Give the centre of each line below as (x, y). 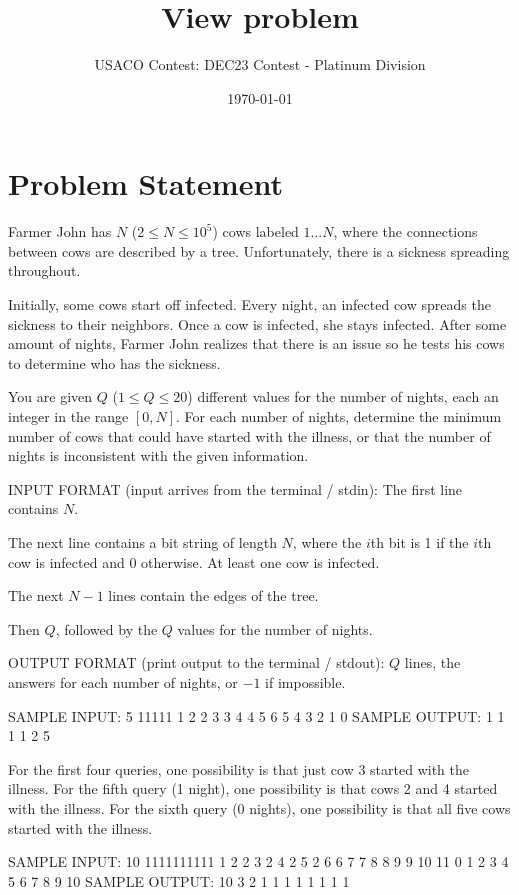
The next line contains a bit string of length (142, 541)
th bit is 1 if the (419, 541)
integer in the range (68, 416)
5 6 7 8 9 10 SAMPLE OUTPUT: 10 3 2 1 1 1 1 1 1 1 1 (179, 880)
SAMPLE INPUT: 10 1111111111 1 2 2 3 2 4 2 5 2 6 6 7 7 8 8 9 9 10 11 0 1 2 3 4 (258, 861)
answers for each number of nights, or (123, 681)
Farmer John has (60, 231)
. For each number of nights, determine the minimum (339, 416)
